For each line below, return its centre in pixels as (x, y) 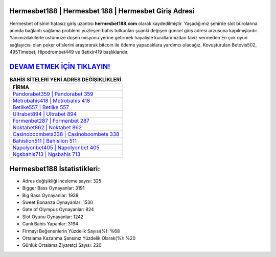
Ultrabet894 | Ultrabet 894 (45, 114)
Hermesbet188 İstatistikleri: (55, 169)
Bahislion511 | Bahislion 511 (44, 141)
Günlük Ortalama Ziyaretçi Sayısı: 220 (62, 245)
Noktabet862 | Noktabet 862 (47, 128)
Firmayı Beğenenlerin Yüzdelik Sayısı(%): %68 (71, 231)
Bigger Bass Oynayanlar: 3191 (53, 188)
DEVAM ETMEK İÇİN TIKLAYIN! (60, 66)
